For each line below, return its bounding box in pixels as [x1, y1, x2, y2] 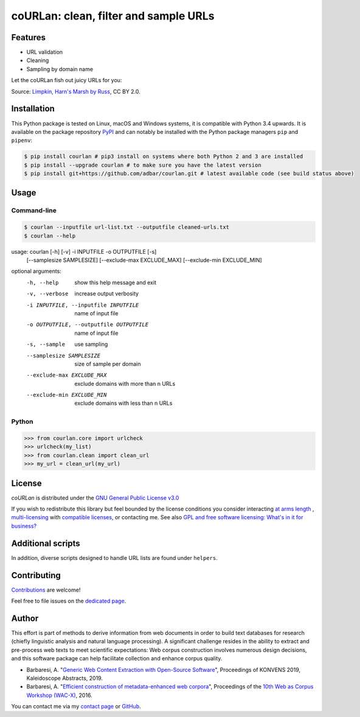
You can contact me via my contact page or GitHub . [11, 703, 141, 710]
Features [11, 32, 46, 43]
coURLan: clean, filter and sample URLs [11, 9, 215, 23]
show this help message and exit [74, 279, 156, 286]
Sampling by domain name [26, 65, 94, 72]
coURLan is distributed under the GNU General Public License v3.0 [11, 494, 179, 502]
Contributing [11, 570, 61, 581]
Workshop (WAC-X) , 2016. [26, 691, 92, 699]
